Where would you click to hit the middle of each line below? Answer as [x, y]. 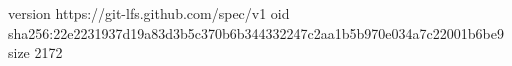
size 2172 [35, 52]
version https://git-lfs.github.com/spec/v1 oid [149, 13]
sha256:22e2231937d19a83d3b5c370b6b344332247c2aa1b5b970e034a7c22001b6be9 [256, 32]
